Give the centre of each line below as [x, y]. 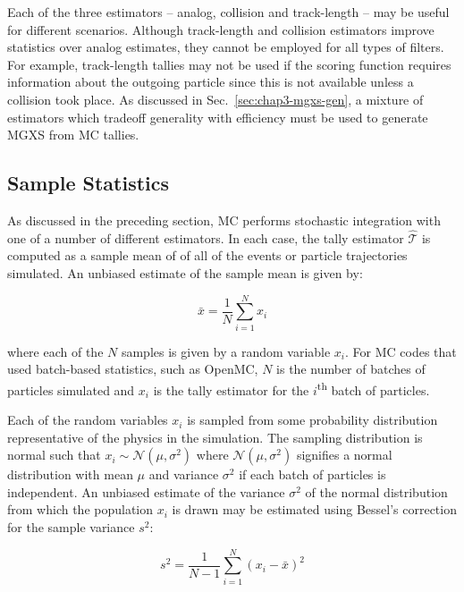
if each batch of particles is [312, 474]
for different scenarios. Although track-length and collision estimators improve [221, 29]
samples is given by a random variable [226, 351]
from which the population [80, 509]
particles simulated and [71, 389]
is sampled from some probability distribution [312, 420]
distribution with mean [70, 474]
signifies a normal [344, 455]
